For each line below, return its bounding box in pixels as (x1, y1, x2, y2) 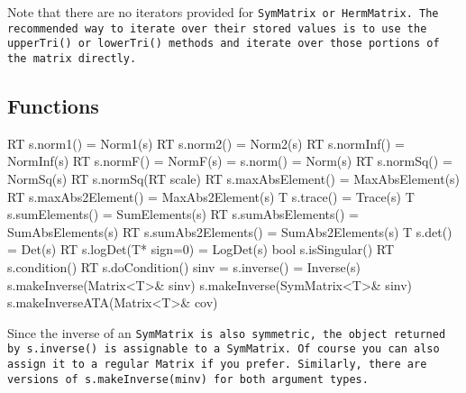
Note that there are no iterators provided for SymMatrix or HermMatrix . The (7, 3, 439, 21)
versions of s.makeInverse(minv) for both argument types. (7, 372, 369, 386)
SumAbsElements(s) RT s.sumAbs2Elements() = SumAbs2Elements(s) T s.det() (7, 222, 452, 241)
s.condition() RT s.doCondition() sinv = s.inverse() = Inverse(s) (7, 257, 361, 276)
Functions (7, 92, 99, 120)
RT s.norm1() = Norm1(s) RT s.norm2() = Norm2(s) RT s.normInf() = (7, 133, 405, 152)
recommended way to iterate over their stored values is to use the (7, 22, 427, 35)
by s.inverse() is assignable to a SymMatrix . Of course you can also (7, 343, 440, 356)
